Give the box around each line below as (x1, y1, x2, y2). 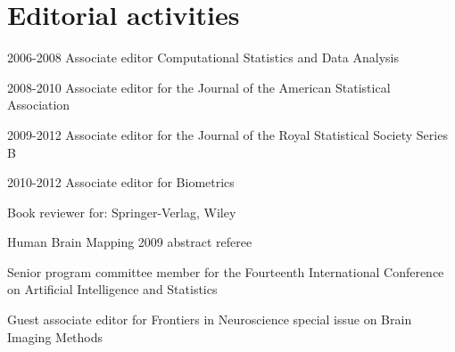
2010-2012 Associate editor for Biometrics (7, 173, 235, 192)
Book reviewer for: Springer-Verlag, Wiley (7, 202, 236, 221)
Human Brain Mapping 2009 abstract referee (7, 233, 252, 251)
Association (7, 95, 70, 114)
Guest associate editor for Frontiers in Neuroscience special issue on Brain (7, 310, 412, 329)
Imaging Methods (7, 327, 103, 346)
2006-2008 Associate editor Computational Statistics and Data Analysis (7, 48, 399, 67)
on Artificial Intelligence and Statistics (7, 280, 218, 299)
